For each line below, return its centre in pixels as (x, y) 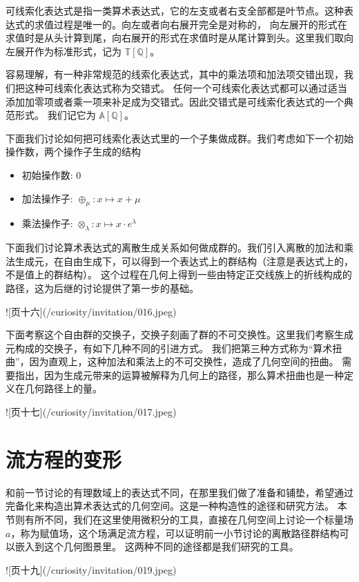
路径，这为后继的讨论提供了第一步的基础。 (102, 288)
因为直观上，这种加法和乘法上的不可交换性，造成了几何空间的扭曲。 (184, 361)
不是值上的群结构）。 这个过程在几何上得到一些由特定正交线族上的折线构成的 (179, 274)
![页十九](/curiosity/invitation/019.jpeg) (91, 569)
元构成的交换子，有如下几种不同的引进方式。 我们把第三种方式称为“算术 (169, 348)
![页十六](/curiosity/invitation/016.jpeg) (91, 311)
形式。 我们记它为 (55, 115)
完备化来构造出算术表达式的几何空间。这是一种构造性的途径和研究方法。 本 (176, 506)
